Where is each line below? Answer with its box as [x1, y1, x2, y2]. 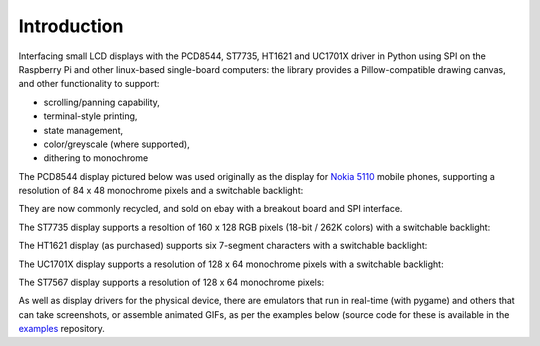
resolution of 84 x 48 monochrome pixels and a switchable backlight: [18, 185, 304, 197]
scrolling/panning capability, [43, 96, 160, 108]
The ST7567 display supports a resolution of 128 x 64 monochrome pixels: [18, 276, 325, 289]
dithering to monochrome [43, 152, 149, 164]
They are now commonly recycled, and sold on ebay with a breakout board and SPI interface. [18, 203, 403, 215]
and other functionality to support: [18, 78, 160, 90]
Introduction [18, 15, 124, 37]
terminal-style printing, [43, 110, 138, 122]
